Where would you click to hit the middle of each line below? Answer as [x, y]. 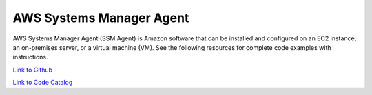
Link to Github [33, 70]
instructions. [30, 57]
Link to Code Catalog [43, 83]
